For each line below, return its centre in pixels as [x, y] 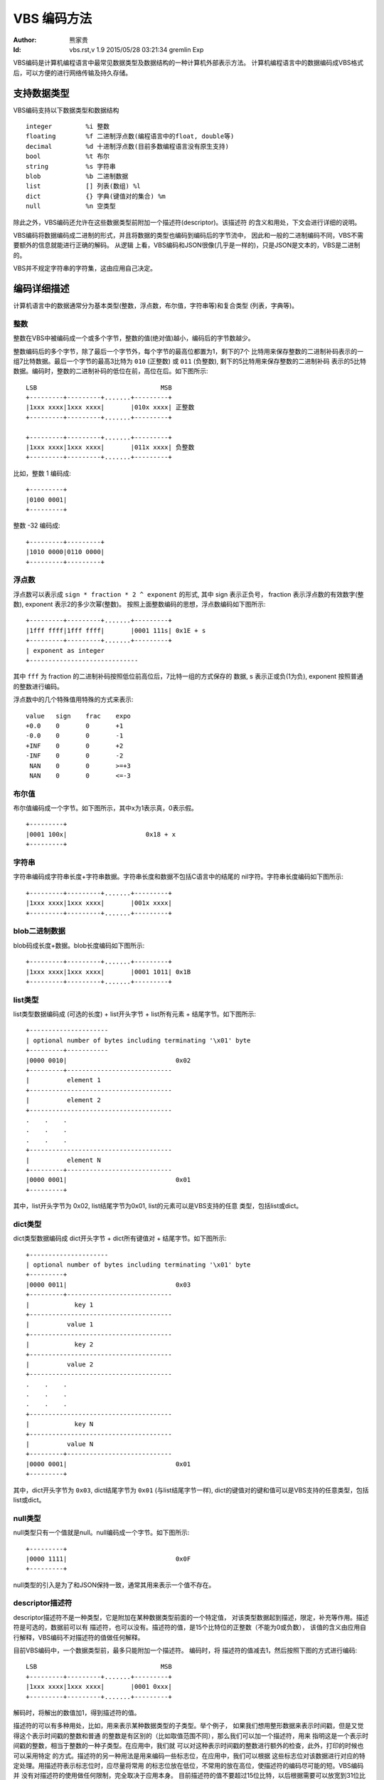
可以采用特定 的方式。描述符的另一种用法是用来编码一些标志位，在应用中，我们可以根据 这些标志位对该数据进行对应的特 [189, 1756]
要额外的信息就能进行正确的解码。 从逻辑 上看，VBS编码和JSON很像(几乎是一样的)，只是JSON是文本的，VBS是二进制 [187, 245]
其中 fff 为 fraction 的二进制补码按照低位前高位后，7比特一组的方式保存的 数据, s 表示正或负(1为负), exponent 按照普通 [188, 676]
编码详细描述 [41, 288]
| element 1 [63, 1080]
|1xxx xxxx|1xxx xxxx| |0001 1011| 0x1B [108, 972]
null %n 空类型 [71, 206]
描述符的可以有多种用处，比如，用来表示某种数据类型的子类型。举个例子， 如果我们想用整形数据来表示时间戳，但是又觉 [188, 1726]
